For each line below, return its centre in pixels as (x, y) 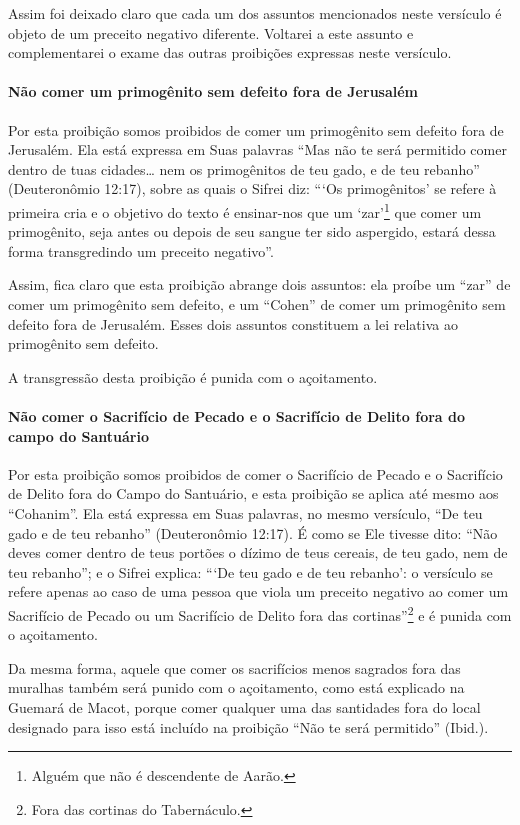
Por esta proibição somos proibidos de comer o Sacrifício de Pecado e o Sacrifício (255, 473)
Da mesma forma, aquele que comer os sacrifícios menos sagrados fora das (234, 667)
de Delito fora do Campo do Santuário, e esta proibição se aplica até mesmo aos (253, 493)
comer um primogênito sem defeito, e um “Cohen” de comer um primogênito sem (257, 303)
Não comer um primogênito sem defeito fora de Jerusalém (213, 91)
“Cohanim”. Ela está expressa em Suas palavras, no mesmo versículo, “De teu (245, 512)
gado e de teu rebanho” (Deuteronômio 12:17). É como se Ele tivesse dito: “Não (253, 532)
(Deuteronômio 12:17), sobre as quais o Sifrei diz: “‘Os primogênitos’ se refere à (252, 188)
